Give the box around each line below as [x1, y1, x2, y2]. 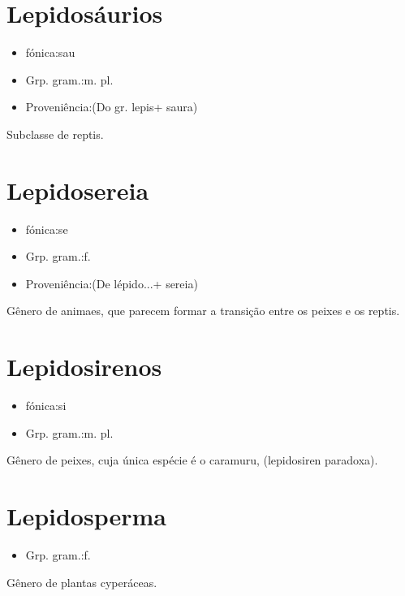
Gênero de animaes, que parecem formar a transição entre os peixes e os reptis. [6, 302, 400, 319]
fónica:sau [25, 44, 75, 61]
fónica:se [25, 220, 68, 237]
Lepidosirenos [6, 350, 162, 383]
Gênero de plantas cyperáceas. [6, 573, 157, 590]
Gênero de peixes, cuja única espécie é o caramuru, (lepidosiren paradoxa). [6, 451, 378, 469]
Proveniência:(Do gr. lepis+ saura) [25, 98, 198, 115]
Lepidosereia [6, 173, 149, 206]
